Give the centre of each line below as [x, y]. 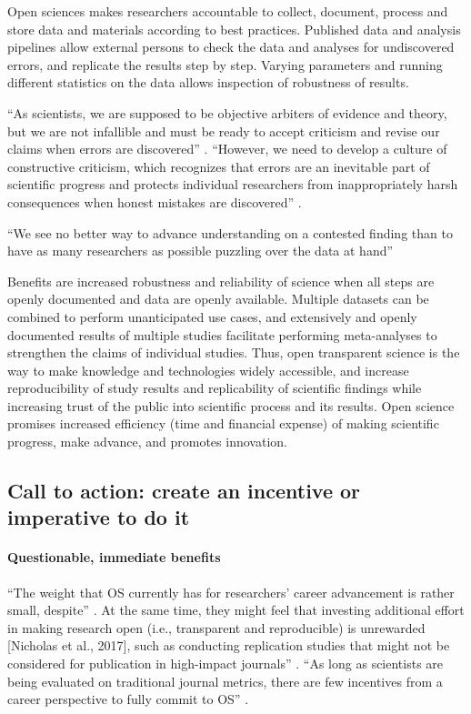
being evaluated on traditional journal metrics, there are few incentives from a [225, 681]
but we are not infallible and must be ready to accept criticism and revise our [224, 131]
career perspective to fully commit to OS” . [128, 699]
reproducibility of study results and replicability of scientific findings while [215, 388]
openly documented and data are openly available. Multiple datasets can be [218, 299]
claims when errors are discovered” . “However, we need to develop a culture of [227, 149]
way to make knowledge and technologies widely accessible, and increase [208, 370]
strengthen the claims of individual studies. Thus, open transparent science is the [234, 352]
